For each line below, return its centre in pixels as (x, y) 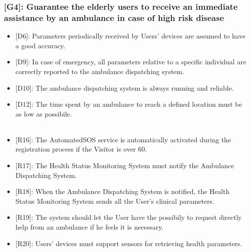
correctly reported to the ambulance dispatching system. (100, 71)
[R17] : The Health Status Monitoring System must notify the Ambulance (125, 165)
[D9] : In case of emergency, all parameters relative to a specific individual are (131, 62)
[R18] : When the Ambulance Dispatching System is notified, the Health (122, 191)
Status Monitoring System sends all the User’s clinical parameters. (115, 201)
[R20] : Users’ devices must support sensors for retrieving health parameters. (129, 243)
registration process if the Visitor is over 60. (81, 149)
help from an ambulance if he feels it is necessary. (89, 227)
